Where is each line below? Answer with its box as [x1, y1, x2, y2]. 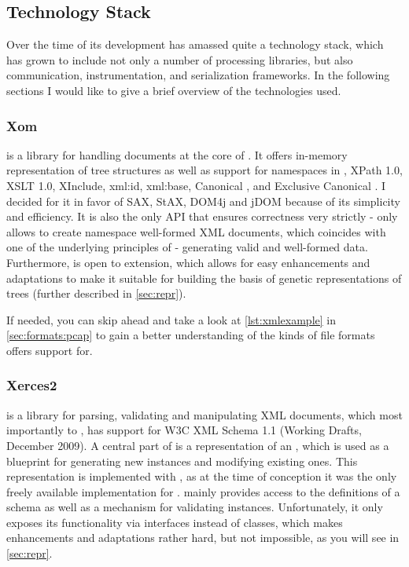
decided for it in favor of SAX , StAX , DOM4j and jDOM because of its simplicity [6, 192, 400, 209]
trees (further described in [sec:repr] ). [6, 285, 186, 302]
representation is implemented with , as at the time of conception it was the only [6, 468, 397, 485]
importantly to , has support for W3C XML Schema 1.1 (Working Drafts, [6, 422, 362, 438]
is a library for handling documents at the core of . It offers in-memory [6, 146, 348, 163]
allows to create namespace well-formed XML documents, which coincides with [6, 223, 386, 240]
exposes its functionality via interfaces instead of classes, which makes [6, 514, 343, 530]
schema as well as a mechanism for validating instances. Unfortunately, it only [6, 499, 383, 515]
